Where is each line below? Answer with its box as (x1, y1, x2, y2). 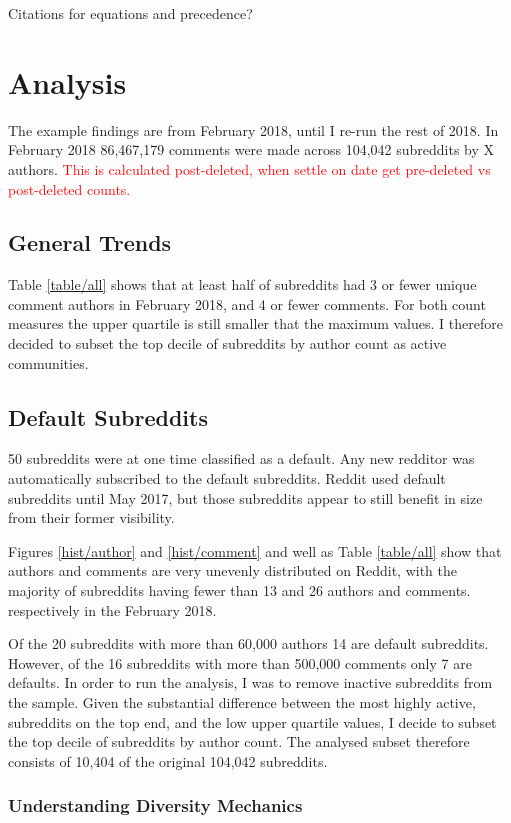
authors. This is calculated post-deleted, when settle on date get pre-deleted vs (8, 158, 491, 179)
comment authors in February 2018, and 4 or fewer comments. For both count (8, 293, 486, 314)
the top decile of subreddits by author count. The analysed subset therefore (8, 731, 470, 752)
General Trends (8, 227, 172, 258)
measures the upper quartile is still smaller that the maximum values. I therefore (8, 313, 503, 334)
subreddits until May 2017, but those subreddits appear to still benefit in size (8, 487, 483, 508)
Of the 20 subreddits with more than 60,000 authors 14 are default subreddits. (8, 633, 489, 654)
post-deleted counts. (8, 178, 131, 199)
